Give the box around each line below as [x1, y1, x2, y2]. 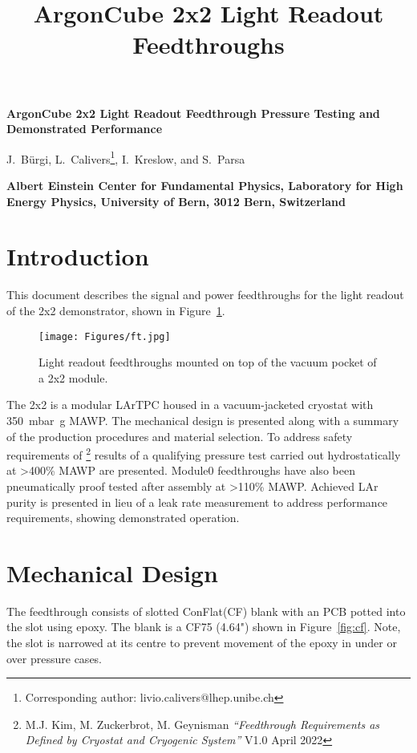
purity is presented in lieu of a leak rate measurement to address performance [6, 493, 388, 510]
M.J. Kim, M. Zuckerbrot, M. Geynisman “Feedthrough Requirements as [25, 715, 380, 732]
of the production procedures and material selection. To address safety [6, 427, 353, 444]
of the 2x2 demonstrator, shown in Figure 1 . [6, 302, 225, 318]
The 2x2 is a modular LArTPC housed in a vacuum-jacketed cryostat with [6, 396, 374, 413]
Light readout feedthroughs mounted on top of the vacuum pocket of [38, 354, 377, 370]
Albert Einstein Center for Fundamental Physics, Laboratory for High [6, 177, 403, 193]
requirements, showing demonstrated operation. [6, 509, 240, 526]
